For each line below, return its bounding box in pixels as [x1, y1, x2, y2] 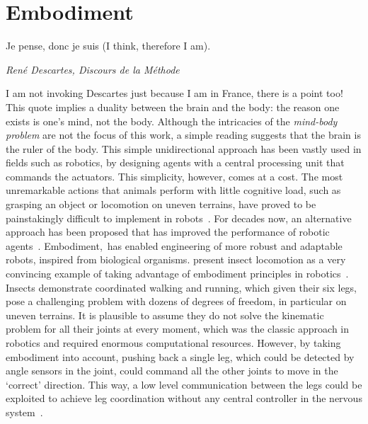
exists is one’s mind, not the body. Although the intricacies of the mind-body [6, 113, 338, 128]
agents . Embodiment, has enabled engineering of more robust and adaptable [6, 238, 343, 253]
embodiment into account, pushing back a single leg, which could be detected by [6, 349, 355, 364]
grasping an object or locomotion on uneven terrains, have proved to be [6, 197, 316, 212]
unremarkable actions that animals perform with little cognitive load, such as [6, 183, 341, 197]
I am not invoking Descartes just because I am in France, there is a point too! [6, 86, 343, 101]
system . [6, 404, 43, 419]
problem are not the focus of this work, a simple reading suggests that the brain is [6, 127, 361, 142]
